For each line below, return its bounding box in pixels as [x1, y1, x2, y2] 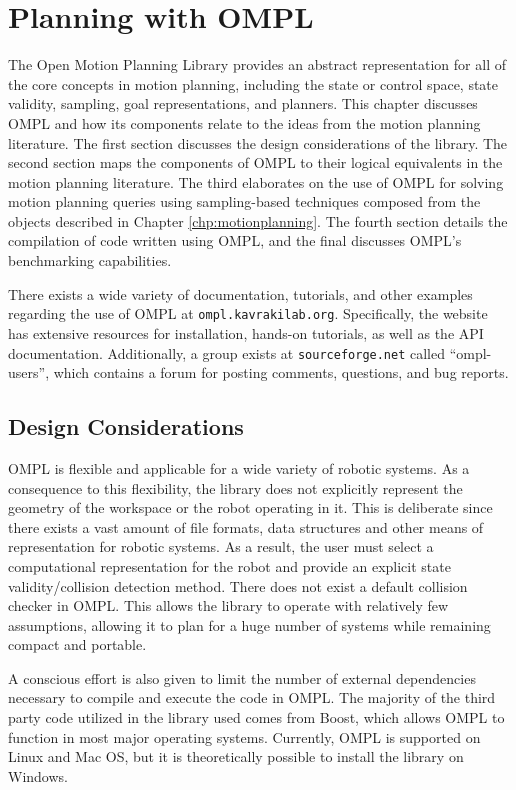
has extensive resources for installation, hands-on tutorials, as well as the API [8, 322, 484, 343]
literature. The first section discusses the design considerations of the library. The [8, 132, 508, 153]
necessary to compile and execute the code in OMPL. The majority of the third [8, 687, 496, 708]
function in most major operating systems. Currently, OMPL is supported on [8, 726, 481, 747]
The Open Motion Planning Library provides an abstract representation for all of [8, 54, 506, 75]
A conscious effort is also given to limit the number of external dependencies [8, 667, 476, 688]
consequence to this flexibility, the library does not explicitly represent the [8, 477, 463, 498]
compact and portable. [8, 634, 147, 655]
